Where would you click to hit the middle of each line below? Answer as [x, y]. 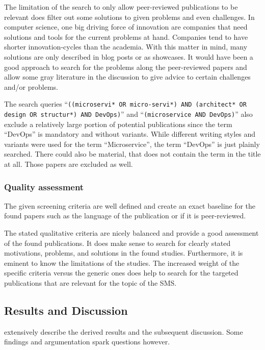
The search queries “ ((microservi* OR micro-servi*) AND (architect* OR [125, 104]
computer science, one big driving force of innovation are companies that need [126, 27]
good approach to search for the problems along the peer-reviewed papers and [126, 67]
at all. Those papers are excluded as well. [69, 164]
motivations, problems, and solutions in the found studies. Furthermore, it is [124, 253]
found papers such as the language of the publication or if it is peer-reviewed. [125, 216]
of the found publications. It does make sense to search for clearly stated [117, 243]
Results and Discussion [66, 310]
